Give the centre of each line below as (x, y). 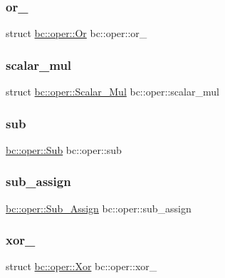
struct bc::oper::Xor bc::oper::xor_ (82, 266)
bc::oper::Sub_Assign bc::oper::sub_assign (99, 208)
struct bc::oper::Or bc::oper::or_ (77, 33)
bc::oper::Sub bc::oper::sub (64, 149)
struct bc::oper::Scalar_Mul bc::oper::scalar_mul (112, 92)
